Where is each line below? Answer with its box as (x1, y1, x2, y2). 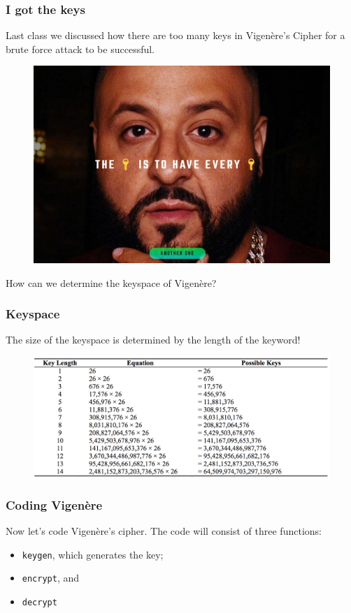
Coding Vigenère (6, 496, 103, 513)
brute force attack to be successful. (6, 41, 155, 56)
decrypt (22, 597, 57, 607)
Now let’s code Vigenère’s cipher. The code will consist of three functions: (6, 523, 322, 538)
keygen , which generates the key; (22, 547, 164, 561)
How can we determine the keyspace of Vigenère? (6, 275, 217, 290)
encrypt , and (22, 570, 80, 585)
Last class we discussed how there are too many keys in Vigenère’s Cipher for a (6, 28, 345, 43)
